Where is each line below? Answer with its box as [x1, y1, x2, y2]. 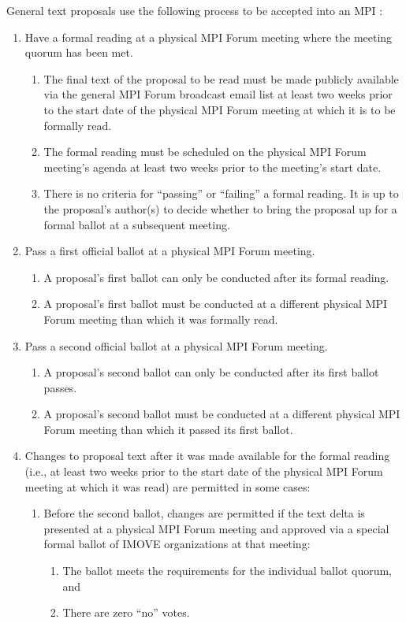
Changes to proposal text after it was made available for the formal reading [24, 447, 390, 464]
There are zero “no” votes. [62, 604, 190, 621]
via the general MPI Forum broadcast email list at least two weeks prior [43, 86, 393, 102]
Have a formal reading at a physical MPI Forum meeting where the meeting [24, 28, 393, 45]
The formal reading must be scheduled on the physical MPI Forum [43, 143, 367, 160]
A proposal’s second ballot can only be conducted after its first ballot [43, 364, 379, 380]
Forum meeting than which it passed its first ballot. [43, 421, 293, 437]
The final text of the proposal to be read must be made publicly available [43, 70, 399, 87]
